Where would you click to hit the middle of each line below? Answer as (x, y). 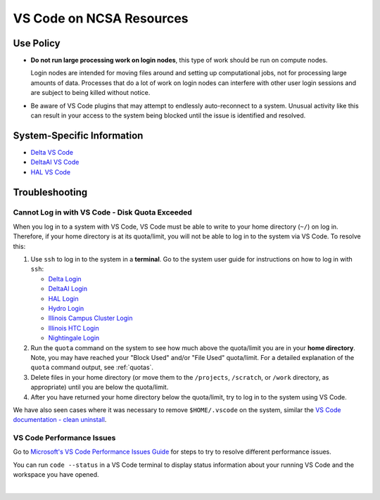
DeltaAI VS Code (55, 162)
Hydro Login (66, 308)
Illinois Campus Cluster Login (90, 318)
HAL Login (63, 298)
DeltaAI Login (68, 289)
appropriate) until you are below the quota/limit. (100, 387)
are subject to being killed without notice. (90, 93)
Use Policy (37, 43)
